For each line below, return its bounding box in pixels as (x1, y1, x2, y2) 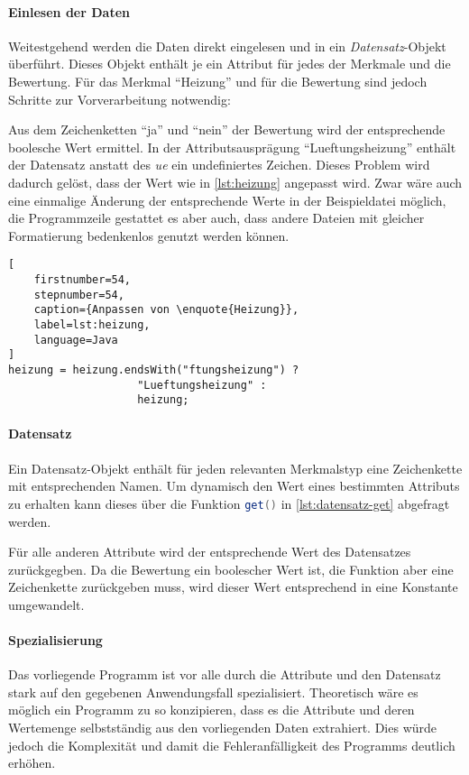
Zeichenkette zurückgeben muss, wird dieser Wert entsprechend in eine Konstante (8, 577, 458, 596)
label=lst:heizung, (33, 318, 151, 331)
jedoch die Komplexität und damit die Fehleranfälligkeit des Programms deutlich (8, 735, 455, 754)
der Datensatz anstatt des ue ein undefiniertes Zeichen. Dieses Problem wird (8, 155, 430, 174)
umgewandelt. (8, 595, 85, 614)
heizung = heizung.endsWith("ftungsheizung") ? (8, 363, 299, 376)
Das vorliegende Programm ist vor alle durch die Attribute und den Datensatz (8, 665, 441, 684)
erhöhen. (8, 753, 56, 772)
